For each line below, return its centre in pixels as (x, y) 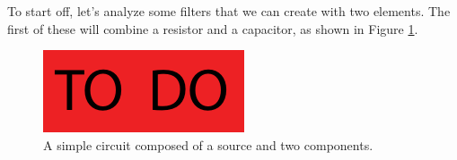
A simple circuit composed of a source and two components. (208, 144)
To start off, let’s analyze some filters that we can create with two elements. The (229, 11)
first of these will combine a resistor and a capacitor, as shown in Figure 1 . (213, 28)
